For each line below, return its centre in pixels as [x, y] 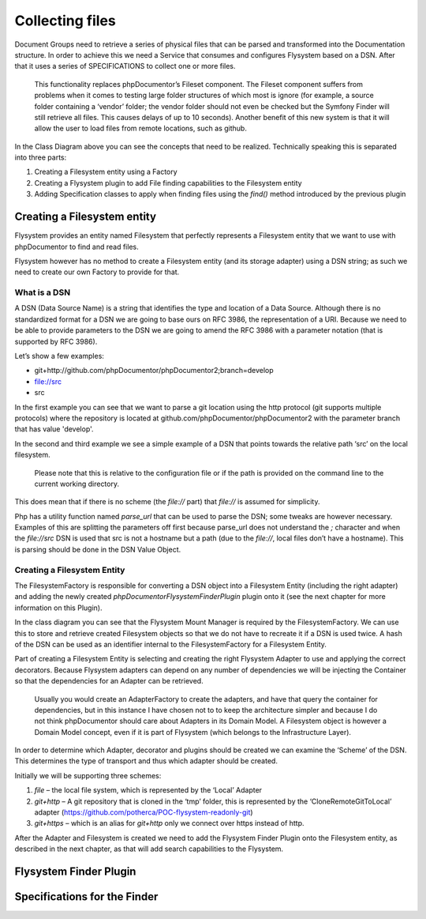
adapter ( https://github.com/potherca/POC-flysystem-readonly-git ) [144, 812]
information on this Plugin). [58, 608]
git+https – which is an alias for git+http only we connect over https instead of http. [169, 823]
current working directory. [77, 484]
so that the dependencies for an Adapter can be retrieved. [109, 681]
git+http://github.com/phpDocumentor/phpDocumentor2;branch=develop [154, 371]
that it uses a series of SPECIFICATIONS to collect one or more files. [125, 66]
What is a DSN [43, 292]
